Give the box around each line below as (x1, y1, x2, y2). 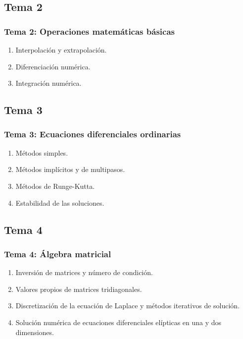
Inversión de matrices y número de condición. (15, 267, 153, 278)
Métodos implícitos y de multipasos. (15, 164, 125, 174)
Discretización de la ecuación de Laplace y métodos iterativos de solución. (15, 300, 240, 311)
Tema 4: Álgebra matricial (4, 247, 111, 260)
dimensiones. (15, 327, 54, 337)
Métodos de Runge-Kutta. (15, 180, 95, 191)
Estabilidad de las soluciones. (15, 197, 104, 208)
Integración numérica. (15, 78, 82, 88)
